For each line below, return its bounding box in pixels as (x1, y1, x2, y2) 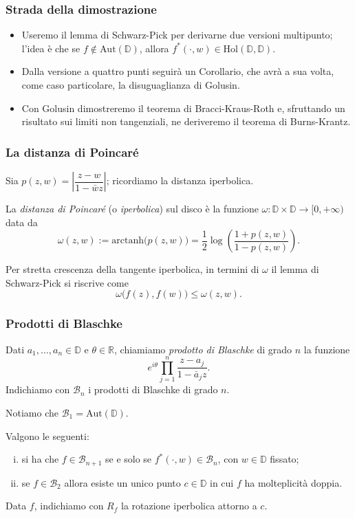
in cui (210, 475, 234, 489)
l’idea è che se (21, 41, 80, 55)
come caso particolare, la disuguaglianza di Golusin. (21, 78, 240, 91)
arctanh (111, 236, 144, 246)
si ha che (21, 452, 59, 466)
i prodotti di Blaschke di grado (88, 382, 218, 397)
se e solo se (105, 452, 152, 466)
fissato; (270, 452, 299, 466)
